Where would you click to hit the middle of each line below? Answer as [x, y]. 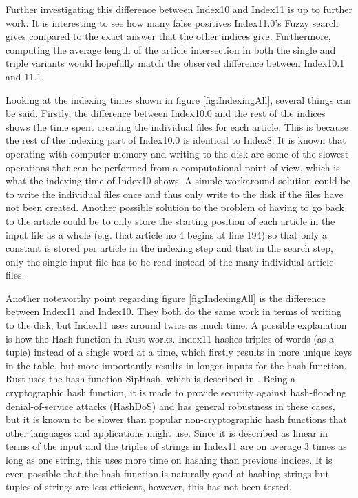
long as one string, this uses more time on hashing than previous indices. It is [169, 459]
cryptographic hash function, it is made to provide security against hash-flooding [176, 392]
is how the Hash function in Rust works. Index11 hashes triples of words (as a [170, 338]
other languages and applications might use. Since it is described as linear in [167, 432]
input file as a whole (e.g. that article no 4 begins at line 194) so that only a [166, 234]
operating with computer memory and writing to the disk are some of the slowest [177, 153]
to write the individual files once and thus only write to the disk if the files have [175, 194]
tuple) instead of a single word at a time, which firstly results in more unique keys [179, 352]
